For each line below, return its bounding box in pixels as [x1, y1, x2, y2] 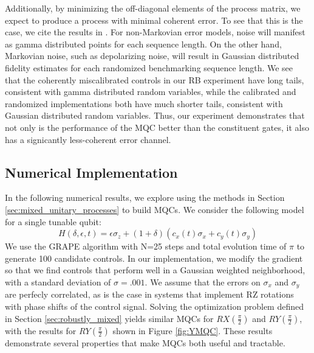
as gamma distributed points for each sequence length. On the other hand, [5, 37, 282, 50]
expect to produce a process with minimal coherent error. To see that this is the [5, 13, 303, 26]
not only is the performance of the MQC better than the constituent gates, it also [5, 121, 309, 133]
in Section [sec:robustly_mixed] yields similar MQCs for [5, 312, 214, 324]
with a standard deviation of [5, 275, 111, 288]
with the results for [5, 324, 77, 337]
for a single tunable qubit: [5, 215, 101, 228]
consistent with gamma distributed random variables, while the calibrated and [5, 85, 296, 98]
